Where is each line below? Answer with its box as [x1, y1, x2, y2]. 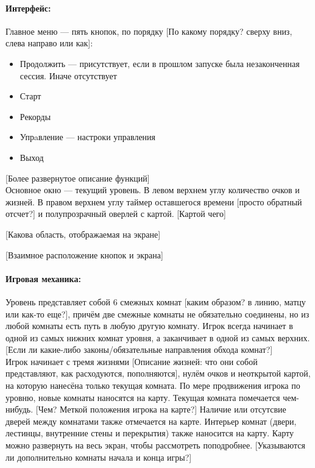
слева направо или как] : [5, 37, 93, 49]
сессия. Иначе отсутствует [19, 69, 117, 82]
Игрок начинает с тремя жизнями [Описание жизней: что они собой [5, 355, 258, 367]
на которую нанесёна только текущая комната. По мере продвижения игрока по [5, 379, 300, 392]
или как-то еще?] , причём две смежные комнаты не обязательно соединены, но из [5, 307, 310, 320]
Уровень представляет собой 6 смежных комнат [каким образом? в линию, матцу [5, 295, 306, 308]
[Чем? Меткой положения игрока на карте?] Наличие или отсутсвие [35, 403, 286, 416]
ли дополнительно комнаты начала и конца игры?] [5, 450, 192, 463]
